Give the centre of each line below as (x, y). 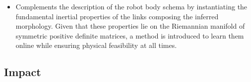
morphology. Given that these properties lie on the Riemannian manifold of (130, 26)
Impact (23, 72)
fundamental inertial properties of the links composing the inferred (117, 16)
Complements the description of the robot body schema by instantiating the (131, 6)
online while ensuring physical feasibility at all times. (96, 45)
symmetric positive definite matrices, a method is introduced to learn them (130, 35)
